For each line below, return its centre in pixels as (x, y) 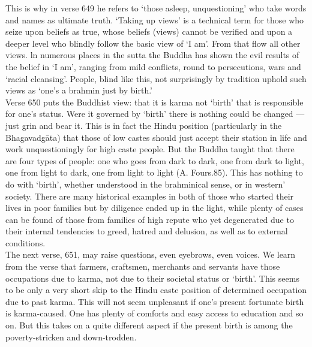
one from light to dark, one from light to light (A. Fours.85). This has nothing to (154, 172)
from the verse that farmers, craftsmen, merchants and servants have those (143, 266)
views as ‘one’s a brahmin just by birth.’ (79, 90)
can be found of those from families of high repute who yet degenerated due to (150, 219)
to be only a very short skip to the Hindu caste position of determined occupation (156, 290)
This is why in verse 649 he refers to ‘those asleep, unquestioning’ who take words (156, 8)
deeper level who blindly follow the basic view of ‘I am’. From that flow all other (153, 43)
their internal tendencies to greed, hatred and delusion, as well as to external (147, 231)
